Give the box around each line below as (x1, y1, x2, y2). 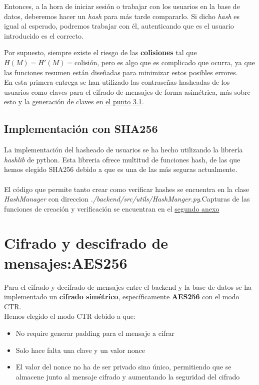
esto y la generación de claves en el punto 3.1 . (4, 96, 144, 107)
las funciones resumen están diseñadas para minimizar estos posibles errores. (4, 67, 238, 77)
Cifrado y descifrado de (4, 233, 168, 253)
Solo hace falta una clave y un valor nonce (15, 344, 145, 355)
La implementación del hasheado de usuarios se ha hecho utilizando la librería (4, 144, 243, 155)
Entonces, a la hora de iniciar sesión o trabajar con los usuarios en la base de (4, 1, 240, 11)
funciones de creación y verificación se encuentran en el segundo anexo (4, 203, 219, 214)
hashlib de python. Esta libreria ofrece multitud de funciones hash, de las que (4, 154, 240, 164)
